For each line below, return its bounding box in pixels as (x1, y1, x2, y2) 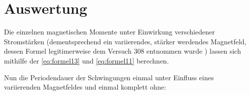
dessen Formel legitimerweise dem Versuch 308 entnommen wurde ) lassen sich (4, 46, 241, 56)
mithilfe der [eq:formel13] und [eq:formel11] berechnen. (4, 55, 169, 65)
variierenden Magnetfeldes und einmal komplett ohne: (4, 82, 166, 92)
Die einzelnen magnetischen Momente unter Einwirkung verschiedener (4, 27, 215, 37)
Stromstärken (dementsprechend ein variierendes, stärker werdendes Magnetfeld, (4, 36, 247, 46)
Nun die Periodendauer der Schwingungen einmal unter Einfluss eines (4, 72, 214, 82)
